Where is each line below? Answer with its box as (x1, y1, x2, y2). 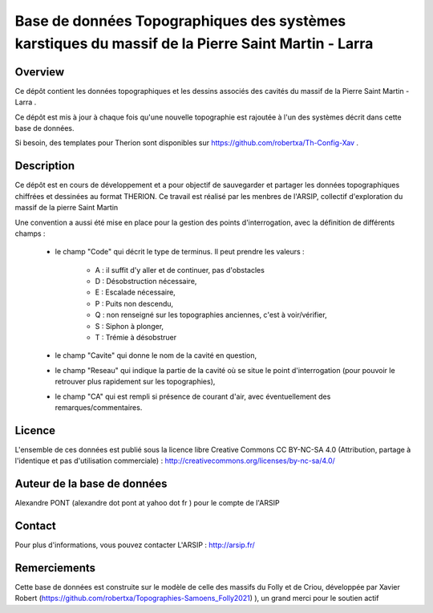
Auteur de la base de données (14, 477, 168, 491)
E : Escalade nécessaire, (95, 287, 176, 297)
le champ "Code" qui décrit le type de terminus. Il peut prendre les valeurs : (55, 247, 305, 257)
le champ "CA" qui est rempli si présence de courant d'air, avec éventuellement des (55, 392, 331, 401)
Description (14, 159, 75, 173)
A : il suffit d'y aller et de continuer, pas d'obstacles (95, 265, 265, 274)
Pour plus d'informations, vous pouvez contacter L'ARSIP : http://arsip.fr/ (14, 540, 256, 550)
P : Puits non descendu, (95, 298, 174, 308)
